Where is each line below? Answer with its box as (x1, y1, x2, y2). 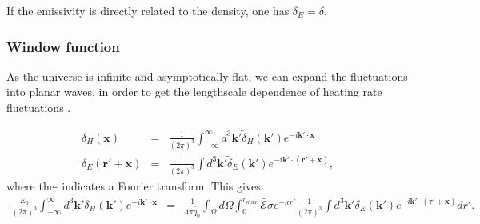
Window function (6, 36, 120, 56)
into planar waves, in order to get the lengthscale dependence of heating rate (6, 83, 382, 100)
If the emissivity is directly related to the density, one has (6, 2, 290, 18)
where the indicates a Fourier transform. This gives (6, 177, 261, 194)
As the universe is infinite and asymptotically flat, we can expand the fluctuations (6, 67, 408, 84)
